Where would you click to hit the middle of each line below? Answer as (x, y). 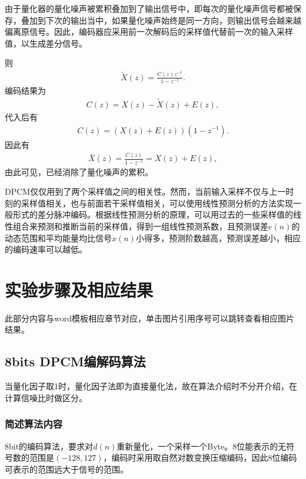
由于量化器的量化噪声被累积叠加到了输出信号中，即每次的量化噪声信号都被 (149, 8)
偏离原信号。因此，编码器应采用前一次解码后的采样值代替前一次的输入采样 (149, 32)
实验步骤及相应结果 (79, 289)
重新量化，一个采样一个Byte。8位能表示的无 (202, 446)
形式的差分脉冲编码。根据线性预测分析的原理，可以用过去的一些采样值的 (153, 214)
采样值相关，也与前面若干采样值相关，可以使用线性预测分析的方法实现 (157, 203)
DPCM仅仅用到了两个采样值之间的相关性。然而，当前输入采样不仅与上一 (145, 191)
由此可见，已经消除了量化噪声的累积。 (79, 171)
